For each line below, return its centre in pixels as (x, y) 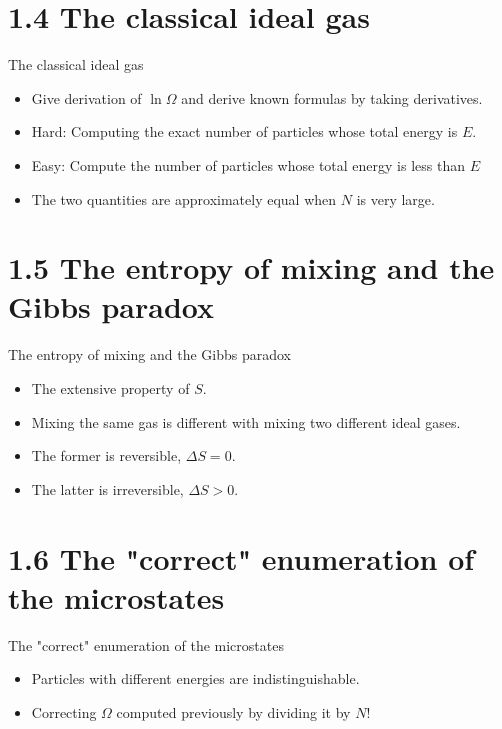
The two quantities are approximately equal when (184, 198)
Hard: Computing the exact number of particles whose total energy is (244, 131)
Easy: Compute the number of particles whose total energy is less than (248, 164)
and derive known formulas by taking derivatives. (332, 97)
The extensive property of (110, 388)
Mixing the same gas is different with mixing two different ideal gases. (246, 421)
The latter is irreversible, (107, 488)
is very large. (395, 198)
